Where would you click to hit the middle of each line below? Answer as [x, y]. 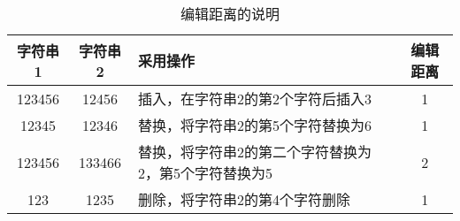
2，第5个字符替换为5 [206, 173]
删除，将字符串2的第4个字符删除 [245, 199]
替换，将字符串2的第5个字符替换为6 [255, 125]
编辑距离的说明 [230, 14]
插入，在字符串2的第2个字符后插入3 [255, 99]
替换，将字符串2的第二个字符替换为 [255, 152]
